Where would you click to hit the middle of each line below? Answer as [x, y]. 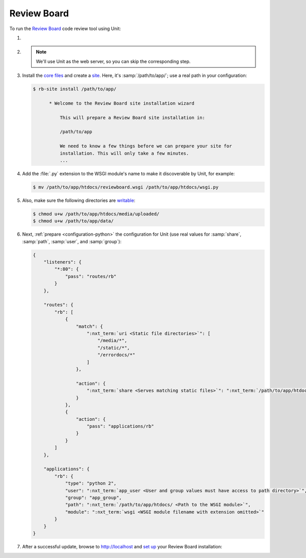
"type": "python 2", [91, 484]
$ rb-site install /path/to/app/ [75, 89]
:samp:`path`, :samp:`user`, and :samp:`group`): [72, 241]
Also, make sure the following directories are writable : [79, 200]
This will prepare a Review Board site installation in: [132, 118]
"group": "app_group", [93, 498]
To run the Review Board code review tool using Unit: [65, 29]
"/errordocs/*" [116, 355]
